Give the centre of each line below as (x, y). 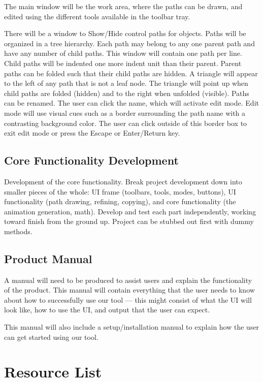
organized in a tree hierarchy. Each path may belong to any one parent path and (129, 43)
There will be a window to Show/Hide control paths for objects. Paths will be (125, 33)
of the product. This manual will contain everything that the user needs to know (129, 290)
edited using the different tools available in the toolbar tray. (97, 16)
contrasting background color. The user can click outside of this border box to (126, 123)
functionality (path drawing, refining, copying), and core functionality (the (120, 201)
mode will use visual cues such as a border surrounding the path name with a (125, 113)
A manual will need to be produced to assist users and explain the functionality (128, 280)
